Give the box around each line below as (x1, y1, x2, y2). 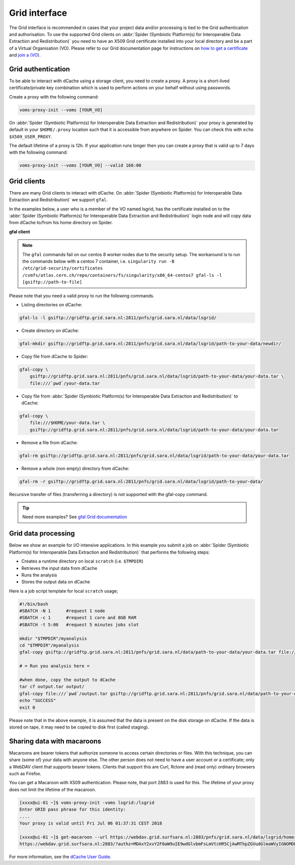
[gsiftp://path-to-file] (22, 279, 82, 285)
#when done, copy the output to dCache (19, 677, 116, 682)
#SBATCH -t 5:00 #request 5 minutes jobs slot (19, 622, 139, 628)
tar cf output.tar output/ (19, 684, 85, 690)
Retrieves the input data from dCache (21, 565, 98, 571)
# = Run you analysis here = (19, 663, 90, 669)
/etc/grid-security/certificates (22, 266, 103, 271)
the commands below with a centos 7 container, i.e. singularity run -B (22, 258, 175, 264)
